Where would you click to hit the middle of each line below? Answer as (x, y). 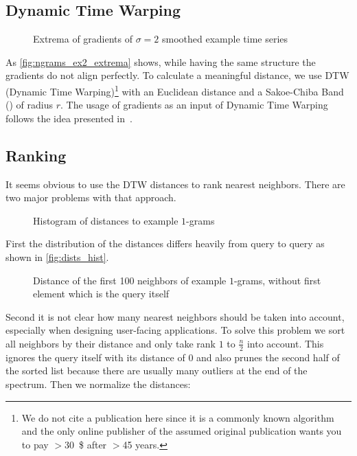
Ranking (36, 155)
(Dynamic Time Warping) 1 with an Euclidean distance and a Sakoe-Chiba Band (175, 90)
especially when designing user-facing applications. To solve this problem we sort (175, 330)
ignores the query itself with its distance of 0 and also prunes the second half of (173, 357)
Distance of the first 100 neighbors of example (130, 280)
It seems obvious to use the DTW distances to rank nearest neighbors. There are (175, 184)
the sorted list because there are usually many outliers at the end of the (157, 370)
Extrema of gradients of (83, 39)
